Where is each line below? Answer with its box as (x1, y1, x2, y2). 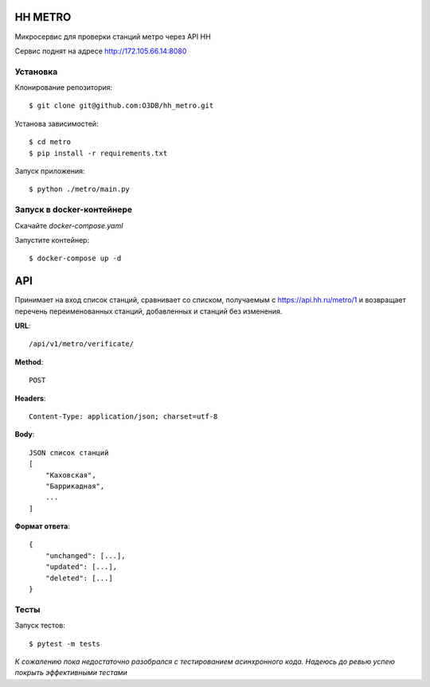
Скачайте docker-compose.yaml (14, 221, 123, 230)
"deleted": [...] (45, 573, 113, 583)
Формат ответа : (14, 521, 71, 531)
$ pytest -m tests (29, 639, 101, 648)
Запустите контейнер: (14, 235, 90, 244)
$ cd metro (29, 138, 72, 146)
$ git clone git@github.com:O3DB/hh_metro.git (29, 101, 214, 111)
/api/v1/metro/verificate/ (29, 339, 135, 349)
